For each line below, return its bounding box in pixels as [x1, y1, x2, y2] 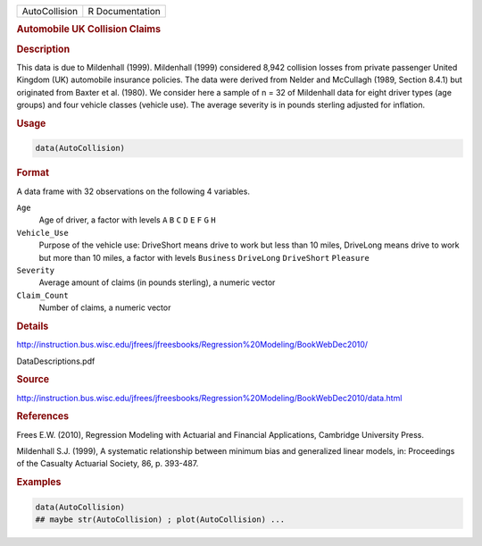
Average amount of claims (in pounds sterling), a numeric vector [38, 277, 276, 288]
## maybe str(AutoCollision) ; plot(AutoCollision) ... [35, 515, 286, 525]
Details [16, 320, 49, 332]
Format [16, 166, 49, 179]
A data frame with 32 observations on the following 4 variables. [16, 186, 250, 197]
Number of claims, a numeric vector [38, 302, 171, 313]
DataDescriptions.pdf [16, 356, 96, 366]
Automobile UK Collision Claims [16, 23, 161, 36]
